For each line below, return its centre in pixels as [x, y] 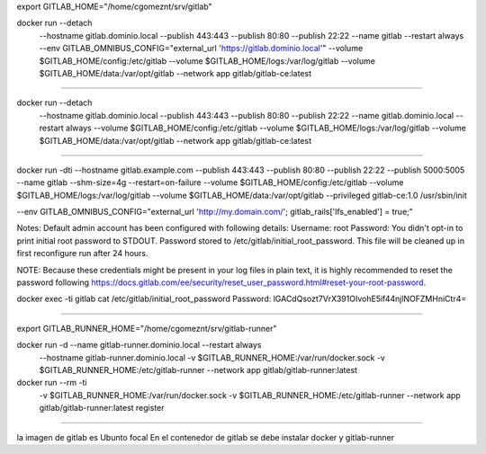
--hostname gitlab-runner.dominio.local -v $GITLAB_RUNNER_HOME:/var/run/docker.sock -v [212, 357]
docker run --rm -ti [52, 383]
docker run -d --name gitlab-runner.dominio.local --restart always [139, 345]
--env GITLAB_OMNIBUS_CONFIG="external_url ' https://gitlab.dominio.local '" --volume [201, 49]
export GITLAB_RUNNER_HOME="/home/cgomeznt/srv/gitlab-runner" [147, 328]
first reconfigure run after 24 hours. [82, 254]
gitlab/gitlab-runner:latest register [102, 408]
